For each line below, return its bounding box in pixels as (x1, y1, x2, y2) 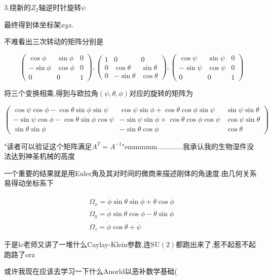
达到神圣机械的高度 (11, 151, 75, 161)
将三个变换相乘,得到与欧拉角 (4, 87, 98, 98)
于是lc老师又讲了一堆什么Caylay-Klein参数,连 (4, 239, 151, 250)
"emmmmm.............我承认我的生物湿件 (122, 141, 247, 151)
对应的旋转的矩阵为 (129, 87, 193, 98)
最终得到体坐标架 (4, 19, 61, 29)
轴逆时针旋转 (38, 2, 82, 12)
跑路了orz (4, 249, 35, 259)
